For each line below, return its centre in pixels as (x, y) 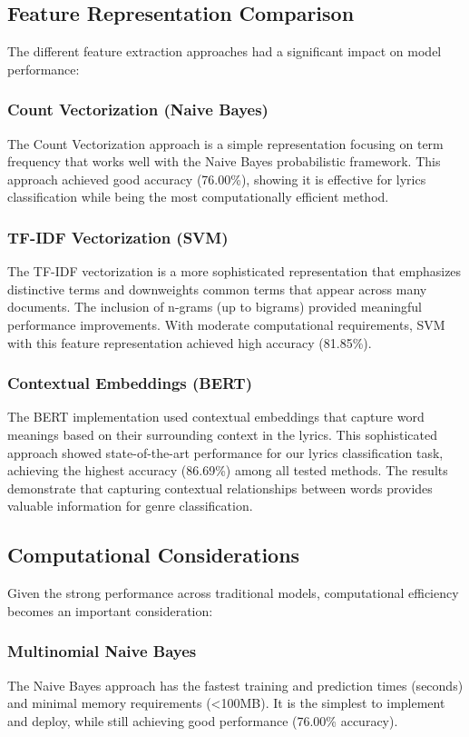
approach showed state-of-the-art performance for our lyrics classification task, (225, 452)
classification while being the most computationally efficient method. (198, 197)
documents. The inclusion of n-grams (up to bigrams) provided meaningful (215, 307)
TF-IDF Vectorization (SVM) (118, 237)
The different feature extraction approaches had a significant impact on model (225, 51)
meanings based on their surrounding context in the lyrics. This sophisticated (222, 434)
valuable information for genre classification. (130, 506)
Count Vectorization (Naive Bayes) (138, 110)
